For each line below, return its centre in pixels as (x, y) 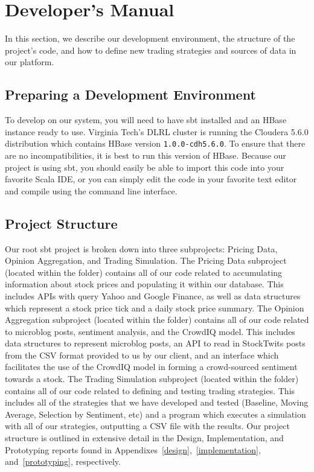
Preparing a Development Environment (130, 94)
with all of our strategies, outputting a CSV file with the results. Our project (147, 426)
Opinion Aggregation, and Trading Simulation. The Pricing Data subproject (146, 260)
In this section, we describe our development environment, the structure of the (150, 38)
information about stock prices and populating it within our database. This (144, 284)
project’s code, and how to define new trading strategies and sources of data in (151, 50)
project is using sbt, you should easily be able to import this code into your (145, 167)
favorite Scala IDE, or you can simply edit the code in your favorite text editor (151, 179)
